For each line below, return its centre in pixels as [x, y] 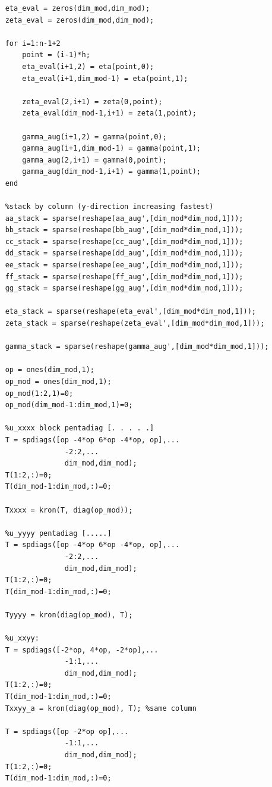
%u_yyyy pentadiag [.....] [58, 533]
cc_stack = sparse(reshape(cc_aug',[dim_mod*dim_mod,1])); [124, 241]
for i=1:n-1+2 [33, 43]
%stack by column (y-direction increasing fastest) [109, 207]
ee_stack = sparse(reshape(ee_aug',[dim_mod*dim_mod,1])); [124, 265]
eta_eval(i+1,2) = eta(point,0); [88, 66]
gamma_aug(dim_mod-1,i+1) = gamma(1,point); [111, 172]
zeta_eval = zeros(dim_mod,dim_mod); [80, 20]
